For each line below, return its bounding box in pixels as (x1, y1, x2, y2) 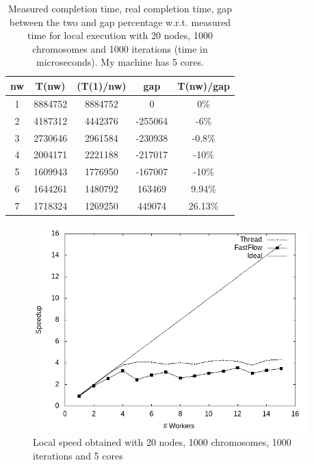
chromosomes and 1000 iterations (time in (32, 41, 208, 55)
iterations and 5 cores (33, 448, 123, 462)
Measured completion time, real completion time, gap (8, 1, 233, 15)
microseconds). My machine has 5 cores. (36, 55, 204, 69)
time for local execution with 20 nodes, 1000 (27, 28, 213, 42)
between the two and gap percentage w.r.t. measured (9, 14, 231, 29)
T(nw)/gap (177, 78, 231, 92)
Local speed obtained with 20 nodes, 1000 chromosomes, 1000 (33, 434, 291, 449)
